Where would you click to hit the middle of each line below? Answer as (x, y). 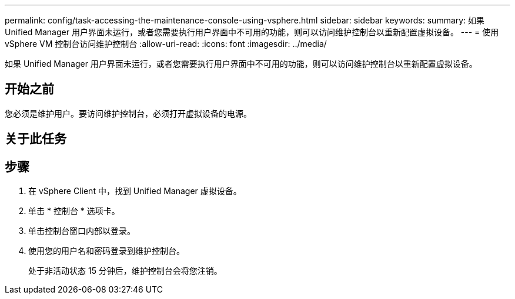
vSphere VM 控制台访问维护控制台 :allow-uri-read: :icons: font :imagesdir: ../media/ (166, 44)
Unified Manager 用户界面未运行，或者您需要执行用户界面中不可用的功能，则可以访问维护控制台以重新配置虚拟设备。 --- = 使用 (252, 32)
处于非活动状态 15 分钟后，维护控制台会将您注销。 (125, 271)
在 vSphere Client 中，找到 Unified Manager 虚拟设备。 (135, 191)
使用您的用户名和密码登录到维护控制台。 (106, 251)
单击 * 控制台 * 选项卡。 (74, 211)
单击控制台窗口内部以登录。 (82, 231)
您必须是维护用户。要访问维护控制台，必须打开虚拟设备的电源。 (128, 113)
